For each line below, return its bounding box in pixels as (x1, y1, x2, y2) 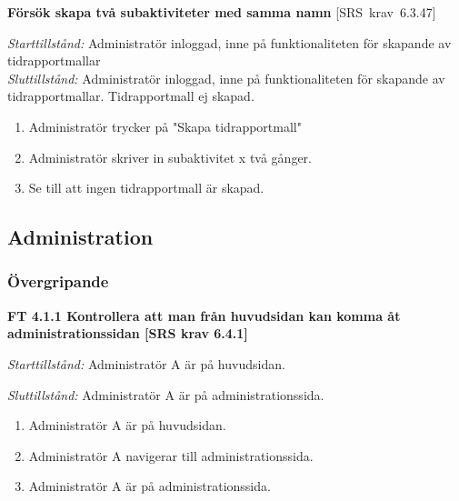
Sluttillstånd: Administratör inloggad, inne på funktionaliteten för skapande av (7, 68, 445, 87)
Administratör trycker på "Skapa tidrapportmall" (28, 116, 302, 135)
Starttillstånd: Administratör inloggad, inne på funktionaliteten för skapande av (7, 33, 452, 52)
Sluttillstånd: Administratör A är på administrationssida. (7, 385, 324, 404)
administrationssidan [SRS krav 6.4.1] (7, 324, 248, 343)
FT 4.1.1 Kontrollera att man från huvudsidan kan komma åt (7, 306, 401, 325)
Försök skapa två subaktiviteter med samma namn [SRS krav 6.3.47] (7, 3, 436, 21)
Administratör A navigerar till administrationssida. (28, 446, 314, 465)
